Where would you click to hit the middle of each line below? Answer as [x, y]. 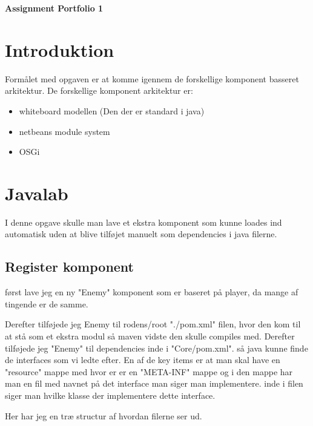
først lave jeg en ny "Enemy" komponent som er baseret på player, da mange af [152, 292]
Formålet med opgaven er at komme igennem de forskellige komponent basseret [152, 78]
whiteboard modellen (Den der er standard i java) [112, 110]
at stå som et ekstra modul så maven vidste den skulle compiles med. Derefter [150, 336]
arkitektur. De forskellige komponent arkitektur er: [99, 90]
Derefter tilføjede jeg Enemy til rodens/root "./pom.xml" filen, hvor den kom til [153, 324]
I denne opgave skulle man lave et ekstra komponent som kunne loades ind [143, 222]
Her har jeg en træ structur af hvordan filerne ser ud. [104, 415]
